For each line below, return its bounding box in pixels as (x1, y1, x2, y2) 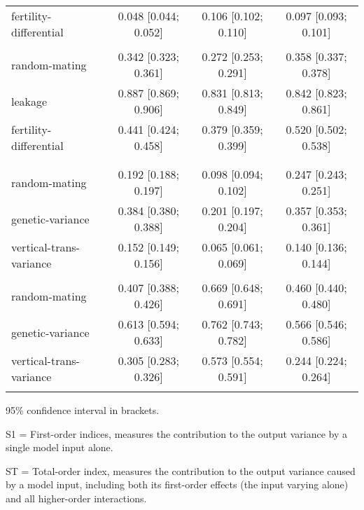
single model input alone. (6, 440, 113, 455)
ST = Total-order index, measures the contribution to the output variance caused (6, 463, 356, 478)
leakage (11, 92, 48, 109)
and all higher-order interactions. (6, 490, 147, 505)
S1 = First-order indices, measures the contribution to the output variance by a (6, 426, 348, 441)
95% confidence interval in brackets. (6, 403, 160, 417)
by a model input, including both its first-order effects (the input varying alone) (6, 477, 349, 492)
